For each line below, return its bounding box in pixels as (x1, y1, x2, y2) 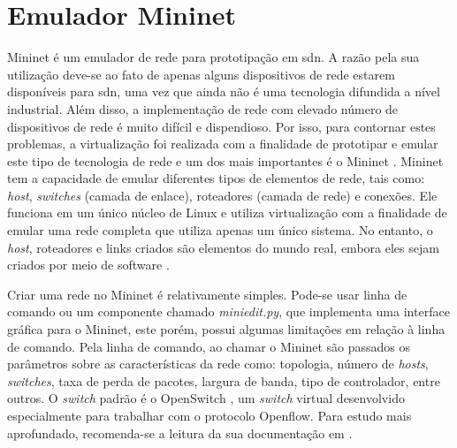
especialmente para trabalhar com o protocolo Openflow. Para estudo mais (7, 406, 412, 424)
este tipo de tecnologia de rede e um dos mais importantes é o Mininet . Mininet (7, 151, 444, 170)
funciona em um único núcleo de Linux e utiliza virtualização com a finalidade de (7, 203, 447, 222)
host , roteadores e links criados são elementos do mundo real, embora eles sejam (7, 238, 439, 256)
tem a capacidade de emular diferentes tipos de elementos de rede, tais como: (7, 169, 425, 187)
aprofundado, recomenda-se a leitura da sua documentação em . (7, 423, 353, 442)
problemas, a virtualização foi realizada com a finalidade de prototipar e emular (7, 134, 438, 153)
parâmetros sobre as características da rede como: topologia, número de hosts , (7, 354, 429, 373)
